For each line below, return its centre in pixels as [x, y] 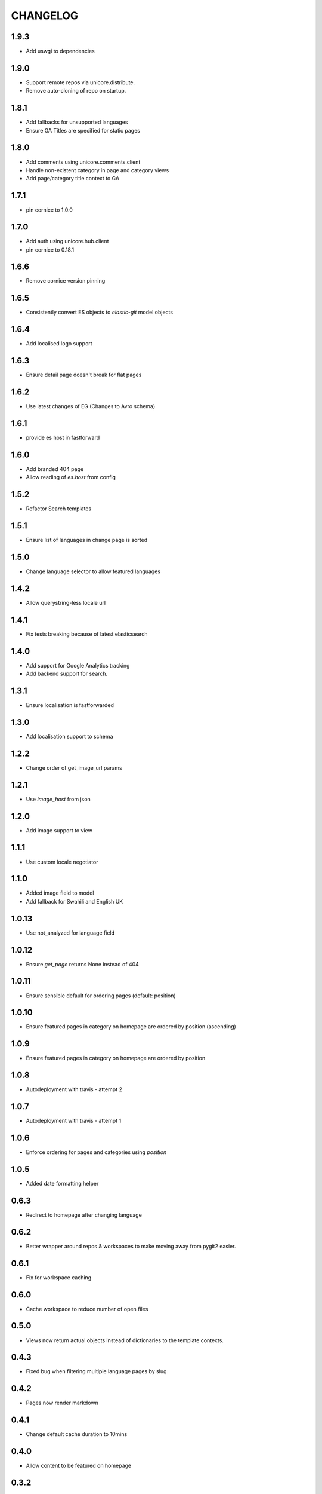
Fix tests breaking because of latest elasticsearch [87, 634]
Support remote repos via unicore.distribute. [80, 82]
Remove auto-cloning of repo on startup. [76, 91]
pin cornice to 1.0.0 [49, 210]
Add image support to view [59, 830]
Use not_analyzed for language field [70, 933]
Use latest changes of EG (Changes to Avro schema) [91, 406]
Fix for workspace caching [59, 1277]
